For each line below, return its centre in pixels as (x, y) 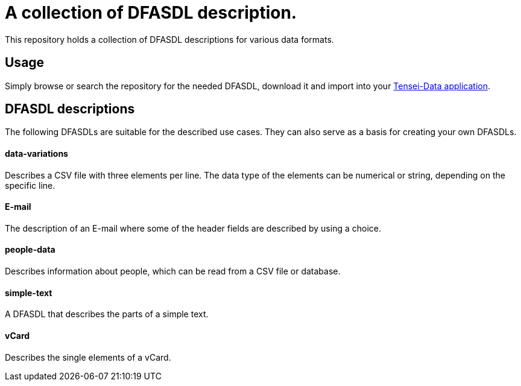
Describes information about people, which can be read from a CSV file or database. (173, 271)
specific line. (30, 185)
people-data (30, 250)
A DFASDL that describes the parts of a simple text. (107, 314)
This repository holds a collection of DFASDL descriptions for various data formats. (169, 39)
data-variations (36, 154)
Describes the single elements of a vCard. (88, 357)
